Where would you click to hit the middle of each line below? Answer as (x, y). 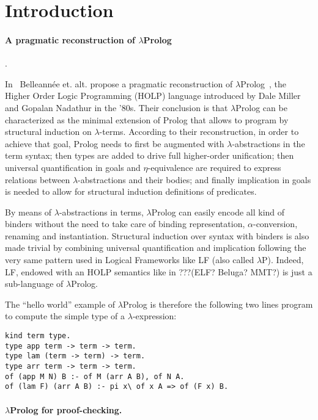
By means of (28, 212)
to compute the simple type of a (65, 316)
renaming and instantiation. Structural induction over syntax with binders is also (157, 235)
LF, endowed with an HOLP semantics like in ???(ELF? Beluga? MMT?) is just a (159, 271)
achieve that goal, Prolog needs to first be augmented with (115, 143)
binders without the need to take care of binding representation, (125, 224)
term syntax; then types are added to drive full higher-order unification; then (150, 155)
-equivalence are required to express (214, 167)
